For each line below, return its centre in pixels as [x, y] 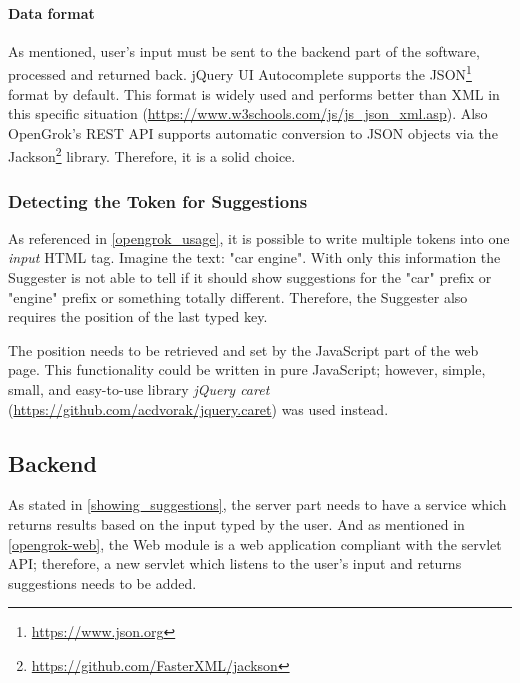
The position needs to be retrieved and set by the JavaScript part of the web [243, 349]
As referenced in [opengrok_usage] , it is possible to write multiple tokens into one [259, 237]
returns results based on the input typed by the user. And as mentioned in [236, 524]
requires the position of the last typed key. [138, 316]
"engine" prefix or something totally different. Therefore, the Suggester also [238, 296]
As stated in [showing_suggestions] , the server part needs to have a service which [257, 504]
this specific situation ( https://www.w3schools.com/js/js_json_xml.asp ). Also [248, 113]
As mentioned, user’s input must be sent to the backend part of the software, [244, 50]
